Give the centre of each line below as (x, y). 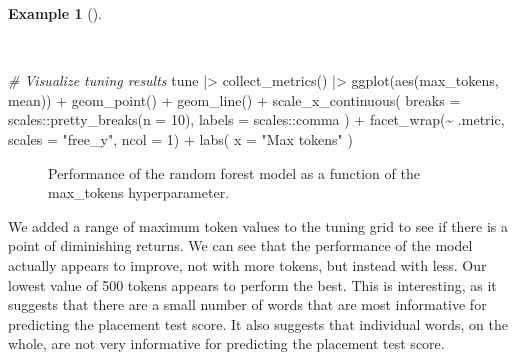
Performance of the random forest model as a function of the (234, 172)
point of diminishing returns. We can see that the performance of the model (240, 245)
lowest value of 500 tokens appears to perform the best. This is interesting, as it (252, 284)
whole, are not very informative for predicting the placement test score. (226, 343)
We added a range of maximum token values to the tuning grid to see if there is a (258, 225)
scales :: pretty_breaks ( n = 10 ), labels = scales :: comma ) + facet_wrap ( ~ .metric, (256, 119)
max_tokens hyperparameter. (139, 192)
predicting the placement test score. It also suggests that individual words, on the (258, 323)
